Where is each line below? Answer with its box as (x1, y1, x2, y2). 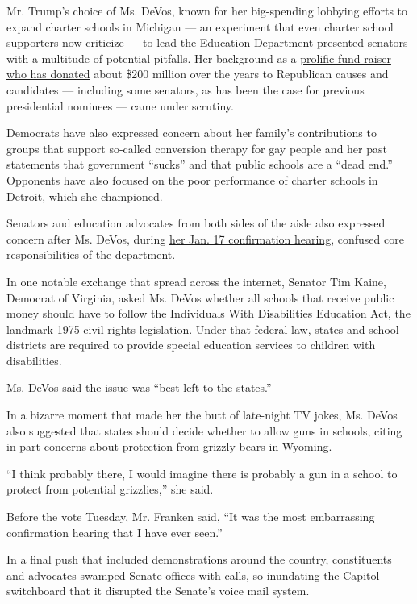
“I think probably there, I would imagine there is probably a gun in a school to (6, 464, 398, 481)
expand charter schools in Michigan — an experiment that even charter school (6, 18, 394, 35)
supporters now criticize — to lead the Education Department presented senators (6, 34, 408, 51)
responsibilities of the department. (6, 246, 176, 263)
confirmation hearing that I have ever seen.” (6, 523, 223, 540)
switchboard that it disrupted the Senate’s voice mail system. (6, 582, 310, 599)
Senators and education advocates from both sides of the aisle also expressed (6, 215, 386, 231)
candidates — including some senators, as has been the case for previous (6, 81, 365, 98)
